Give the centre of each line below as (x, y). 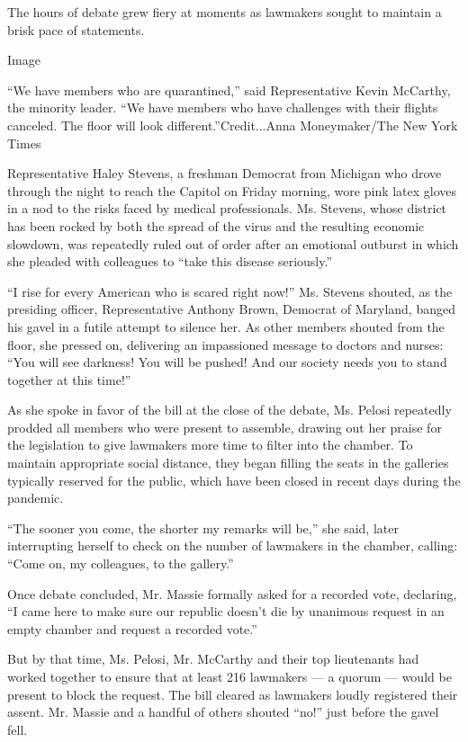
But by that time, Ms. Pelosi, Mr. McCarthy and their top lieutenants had (213, 659)
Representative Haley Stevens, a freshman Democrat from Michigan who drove (225, 173)
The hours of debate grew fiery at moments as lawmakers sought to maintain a (225, 12)
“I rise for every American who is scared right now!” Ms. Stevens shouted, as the (230, 291)
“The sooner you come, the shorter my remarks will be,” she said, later (203, 527)
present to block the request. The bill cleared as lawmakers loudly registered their (233, 694)
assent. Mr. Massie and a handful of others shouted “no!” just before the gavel (223, 712)
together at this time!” (69, 379)
